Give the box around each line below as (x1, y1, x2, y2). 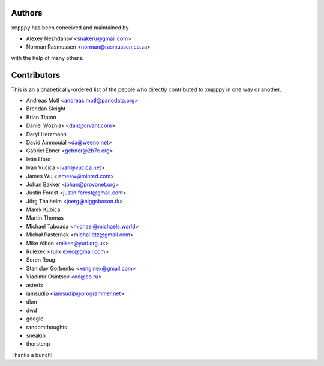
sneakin (26, 332, 46, 339)
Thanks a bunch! (11, 351, 53, 358)
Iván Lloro (26, 155, 51, 163)
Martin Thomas (26, 214, 64, 221)
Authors (11, 8, 43, 18)
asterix (26, 281, 43, 289)
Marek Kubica (26, 206, 61, 213)
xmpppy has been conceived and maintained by (11, 24, 129, 31)
